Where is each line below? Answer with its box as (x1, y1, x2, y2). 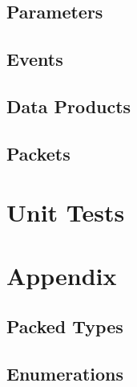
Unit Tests (6, 196, 125, 229)
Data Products (6, 93, 131, 118)
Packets (6, 141, 71, 165)
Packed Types (6, 314, 123, 339)
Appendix (6, 259, 117, 291)
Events (6, 47, 63, 71)
